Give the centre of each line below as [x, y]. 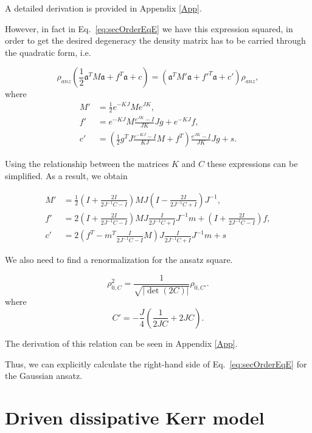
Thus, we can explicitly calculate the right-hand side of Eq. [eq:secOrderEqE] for [156, 363]
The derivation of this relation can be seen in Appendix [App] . [121, 343]
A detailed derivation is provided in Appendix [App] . [103, 8]
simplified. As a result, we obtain [66, 175]
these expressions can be [252, 164]
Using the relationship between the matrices [87, 164]
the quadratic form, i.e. [48, 52]
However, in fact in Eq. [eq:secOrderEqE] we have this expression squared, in [149, 28]
